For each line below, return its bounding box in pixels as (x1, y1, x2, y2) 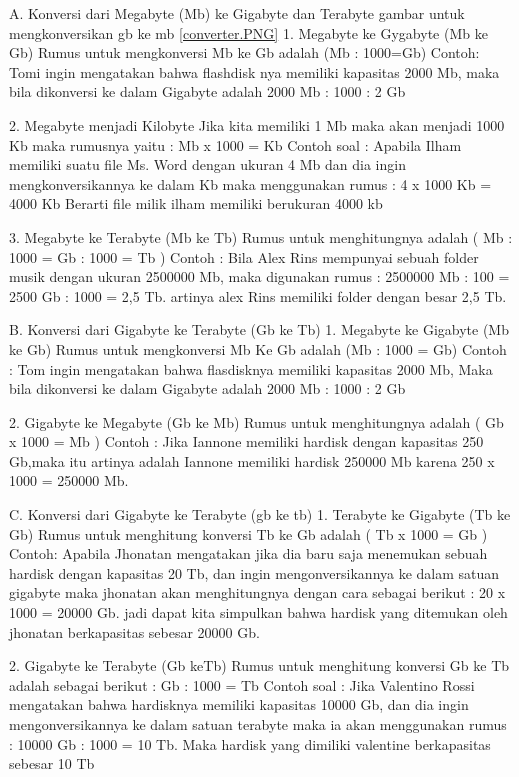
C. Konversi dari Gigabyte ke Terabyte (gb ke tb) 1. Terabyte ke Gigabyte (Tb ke (9, 504, 511, 525)
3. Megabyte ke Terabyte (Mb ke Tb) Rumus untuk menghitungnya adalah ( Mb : (9, 226, 513, 247)
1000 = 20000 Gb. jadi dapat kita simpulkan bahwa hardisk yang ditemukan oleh (9, 602, 508, 623)
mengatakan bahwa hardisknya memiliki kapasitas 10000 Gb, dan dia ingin (9, 694, 469, 715)
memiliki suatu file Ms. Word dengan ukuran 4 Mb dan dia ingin (9, 154, 406, 175)
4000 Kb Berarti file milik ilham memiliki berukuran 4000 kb (9, 193, 383, 214)
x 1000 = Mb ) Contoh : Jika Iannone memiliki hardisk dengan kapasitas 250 (9, 431, 484, 452)
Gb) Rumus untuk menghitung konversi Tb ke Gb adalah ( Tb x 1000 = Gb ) (9, 523, 488, 544)
